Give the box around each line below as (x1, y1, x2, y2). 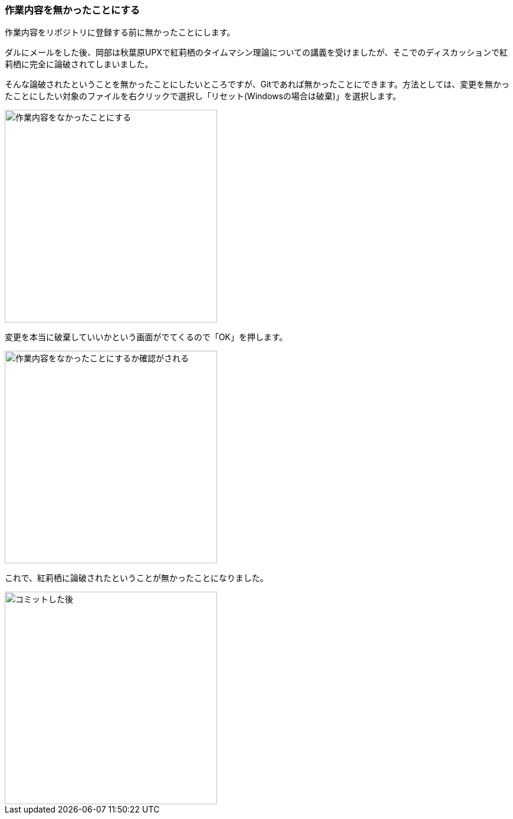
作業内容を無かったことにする (5, 4, 140, 16)
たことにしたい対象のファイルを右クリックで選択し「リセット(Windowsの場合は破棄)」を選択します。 (5, 91, 401, 102)
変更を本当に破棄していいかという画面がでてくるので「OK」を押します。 (5, 332, 288, 342)
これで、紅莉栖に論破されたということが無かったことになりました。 (5, 573, 269, 583)
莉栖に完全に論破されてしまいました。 (5, 59, 153, 70)
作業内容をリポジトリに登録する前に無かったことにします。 (5, 27, 235, 38)
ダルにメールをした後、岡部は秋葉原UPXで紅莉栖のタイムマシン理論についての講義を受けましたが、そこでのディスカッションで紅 (5, 47, 508, 58)
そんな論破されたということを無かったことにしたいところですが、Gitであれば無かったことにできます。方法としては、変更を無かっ (5, 79, 509, 90)
